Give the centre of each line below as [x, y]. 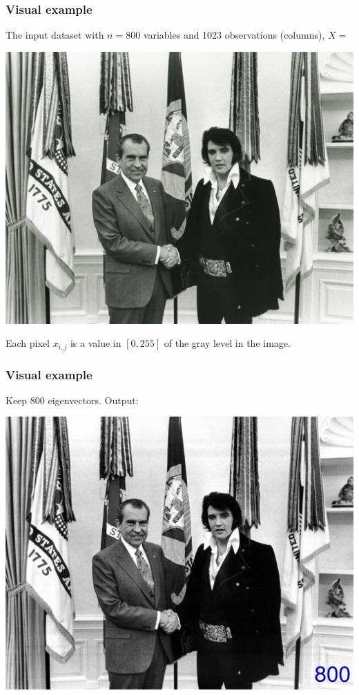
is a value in [96, 343]
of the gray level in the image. [227, 343]
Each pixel [28, 343]
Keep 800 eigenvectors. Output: [72, 400]
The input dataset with [55, 35]
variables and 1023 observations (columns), [234, 35]
